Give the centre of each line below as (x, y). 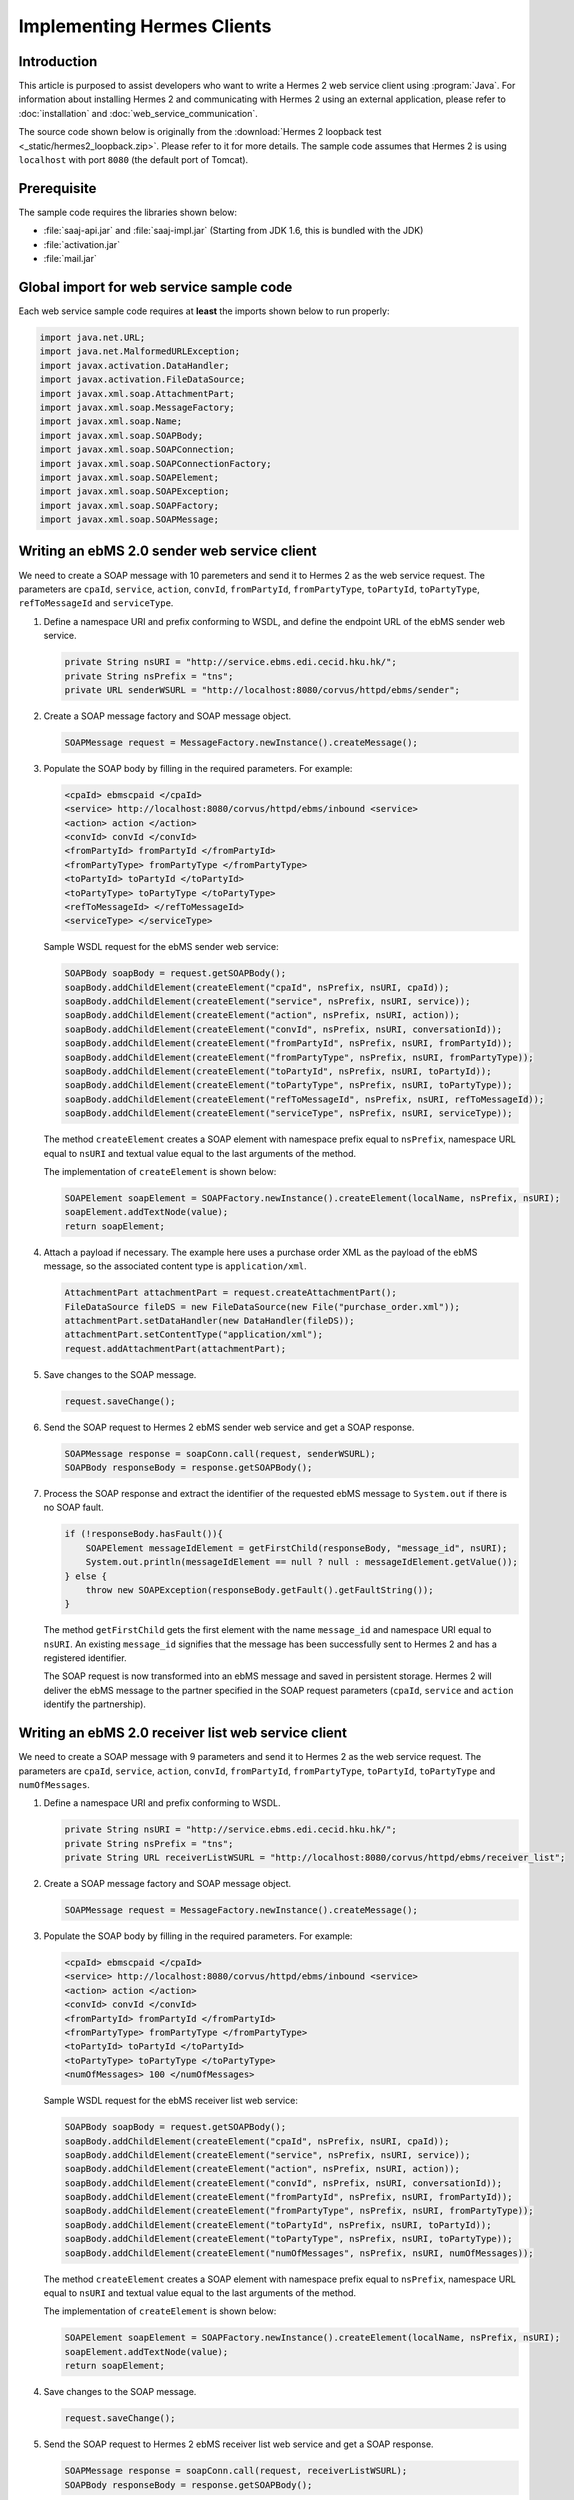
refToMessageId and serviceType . (96, 603)
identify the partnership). (95, 1704)
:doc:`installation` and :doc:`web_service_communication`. (138, 113)
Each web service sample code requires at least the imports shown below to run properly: (204, 311)
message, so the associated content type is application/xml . (175, 1266)
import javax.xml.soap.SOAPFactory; (129, 505)
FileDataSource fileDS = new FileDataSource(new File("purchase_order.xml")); (262, 1306)
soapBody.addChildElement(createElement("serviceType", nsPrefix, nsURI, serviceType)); (289, 1113)
